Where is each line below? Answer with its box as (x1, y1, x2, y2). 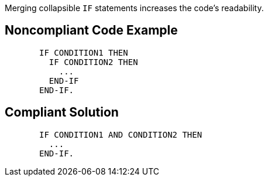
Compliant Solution (5, 105, 119, 120)
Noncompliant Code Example (5, 23, 178, 38)
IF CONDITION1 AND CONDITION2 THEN (39, 129, 202, 139)
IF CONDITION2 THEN (49, 57, 138, 67)
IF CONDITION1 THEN (39, 47, 128, 57)
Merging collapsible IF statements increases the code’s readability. (5, 3, 264, 13)
